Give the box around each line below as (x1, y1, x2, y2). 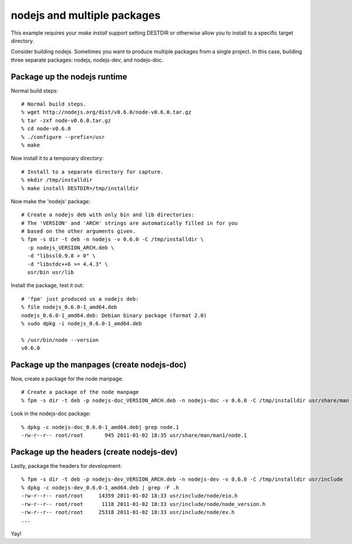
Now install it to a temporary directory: (11, 155, 104, 162)
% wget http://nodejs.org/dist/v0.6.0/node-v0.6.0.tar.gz (21, 109, 192, 115)
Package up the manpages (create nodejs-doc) (11, 359, 187, 369)
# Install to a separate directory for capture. (21, 168, 164, 175)
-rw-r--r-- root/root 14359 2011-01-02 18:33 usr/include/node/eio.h (21, 492, 238, 499)
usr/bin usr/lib (27, 269, 75, 276)
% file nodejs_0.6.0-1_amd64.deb (21, 304, 117, 311)
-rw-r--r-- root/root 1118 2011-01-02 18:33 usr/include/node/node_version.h (21, 501, 266, 507)
